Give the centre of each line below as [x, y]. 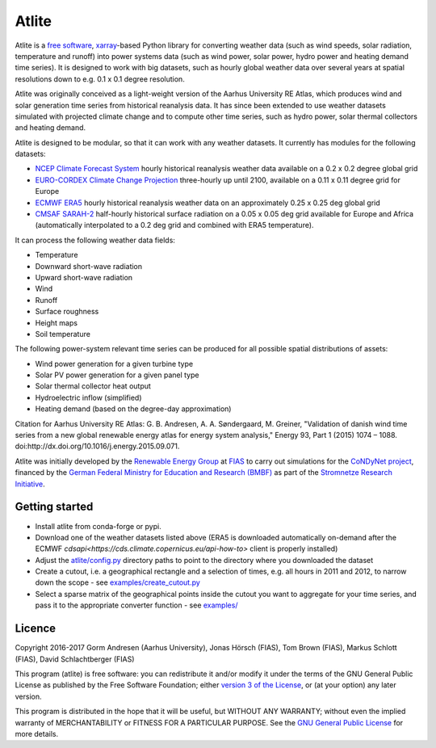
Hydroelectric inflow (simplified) [88, 397]
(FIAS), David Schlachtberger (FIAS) [75, 659]
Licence [36, 629]
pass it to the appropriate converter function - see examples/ [136, 605]
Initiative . [30, 484]
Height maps [57, 322]
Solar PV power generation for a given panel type [117, 375]
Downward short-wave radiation [89, 266]
